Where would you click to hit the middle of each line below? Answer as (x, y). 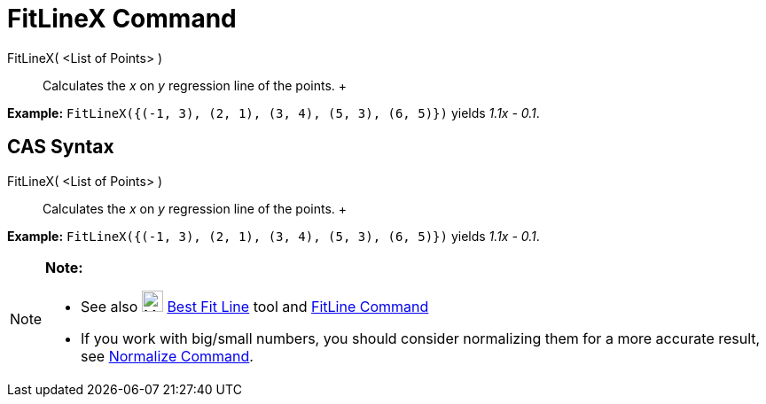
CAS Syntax (61, 147)
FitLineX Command (122, 19)
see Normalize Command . (167, 356)
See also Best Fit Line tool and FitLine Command (255, 306)
